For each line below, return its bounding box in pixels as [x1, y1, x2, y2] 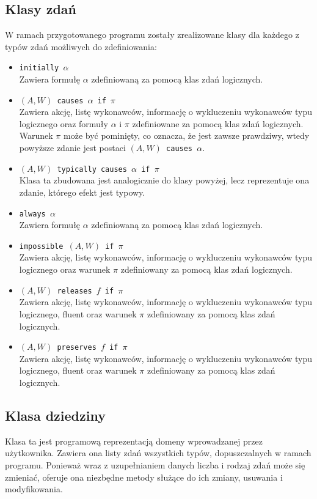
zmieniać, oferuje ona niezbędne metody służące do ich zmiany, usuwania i [5, 470, 283, 483]
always [19, 209, 46, 218]
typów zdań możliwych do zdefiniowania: [5, 40, 157, 53]
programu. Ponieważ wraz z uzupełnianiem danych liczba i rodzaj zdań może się [5, 458, 305, 471]
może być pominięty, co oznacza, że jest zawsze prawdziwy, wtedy [64, 129, 310, 142]
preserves [57, 343, 97, 352]
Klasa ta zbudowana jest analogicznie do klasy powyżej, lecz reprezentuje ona [19, 174, 310, 187]
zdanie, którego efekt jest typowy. [19, 185, 145, 198]
